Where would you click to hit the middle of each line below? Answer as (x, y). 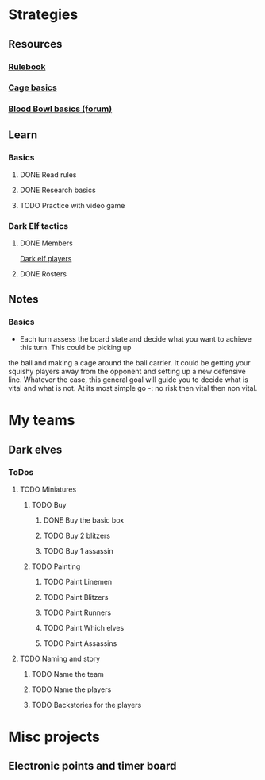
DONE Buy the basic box (84, 520)
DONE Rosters (43, 274)
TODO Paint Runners (77, 612)
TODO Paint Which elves (84, 627)
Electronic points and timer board (92, 766)
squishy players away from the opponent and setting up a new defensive (127, 372)
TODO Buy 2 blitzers (77, 535)
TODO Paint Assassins (80, 643)
